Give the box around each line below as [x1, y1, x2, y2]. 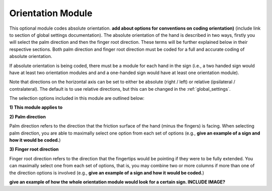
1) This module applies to [9, 104, 63, 110]
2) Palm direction [9, 113, 46, 119]
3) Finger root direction [9, 146, 59, 152]
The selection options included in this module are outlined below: [9, 95, 145, 101]
